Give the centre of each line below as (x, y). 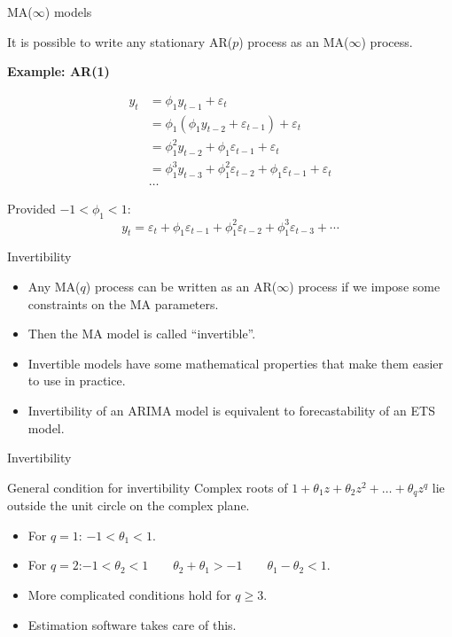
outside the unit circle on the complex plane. (129, 505)
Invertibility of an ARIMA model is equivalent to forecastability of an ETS (231, 410)
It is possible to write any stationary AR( (120, 41)
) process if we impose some (365, 287)
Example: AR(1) (58, 71)
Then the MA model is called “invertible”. (142, 334)
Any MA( (54, 287)
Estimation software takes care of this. (132, 624)
